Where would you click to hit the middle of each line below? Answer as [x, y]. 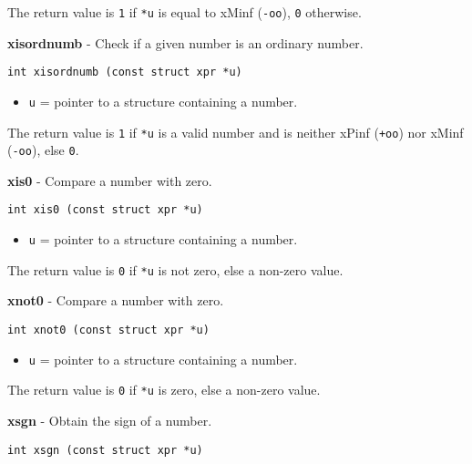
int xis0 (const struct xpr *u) [105, 210]
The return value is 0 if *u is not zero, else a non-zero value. [175, 269]
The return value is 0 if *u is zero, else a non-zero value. [164, 390]
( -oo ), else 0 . [43, 150]
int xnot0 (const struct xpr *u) [108, 330]
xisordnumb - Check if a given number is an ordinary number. [185, 42]
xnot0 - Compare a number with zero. [116, 300]
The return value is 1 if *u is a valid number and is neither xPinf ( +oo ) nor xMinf [236, 132]
